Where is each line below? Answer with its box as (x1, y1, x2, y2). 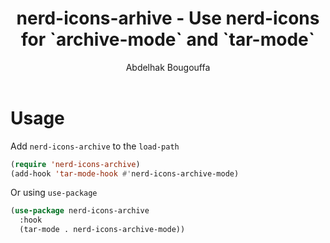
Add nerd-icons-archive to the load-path (10, 140, 180, 152)
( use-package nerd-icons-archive (10, 206, 150, 216)
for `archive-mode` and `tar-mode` (20, 28, 315, 51)
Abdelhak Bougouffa (125, 61, 211, 73)
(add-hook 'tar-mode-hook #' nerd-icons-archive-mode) (10, 168, 240, 179)
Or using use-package (10, 187, 98, 199)
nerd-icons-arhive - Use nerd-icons (16, 7, 320, 30)
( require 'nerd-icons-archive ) (10, 159, 141, 169)
